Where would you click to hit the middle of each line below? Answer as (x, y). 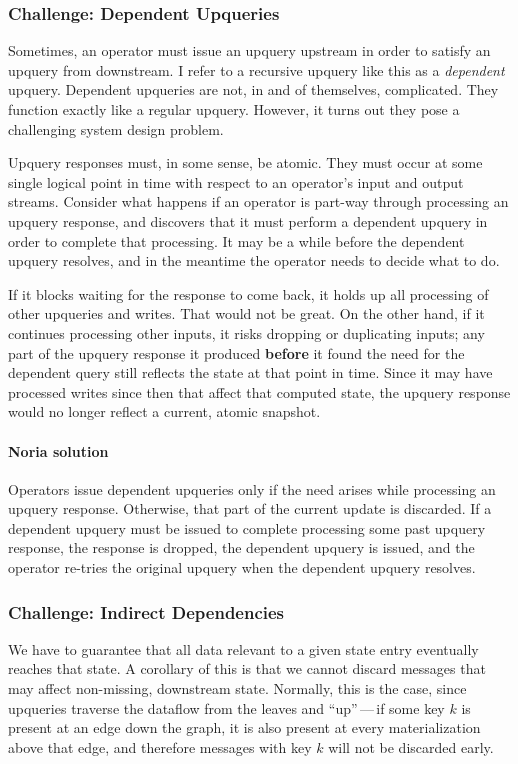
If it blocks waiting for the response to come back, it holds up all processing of (248, 293)
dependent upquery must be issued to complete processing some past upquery (247, 527)
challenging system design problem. (116, 128)
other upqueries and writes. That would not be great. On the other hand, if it (246, 313)
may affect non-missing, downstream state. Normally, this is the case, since (237, 688)
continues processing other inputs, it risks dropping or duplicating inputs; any (246, 332)
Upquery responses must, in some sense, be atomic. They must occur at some (245, 162)
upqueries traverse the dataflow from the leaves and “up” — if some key (226, 707)
